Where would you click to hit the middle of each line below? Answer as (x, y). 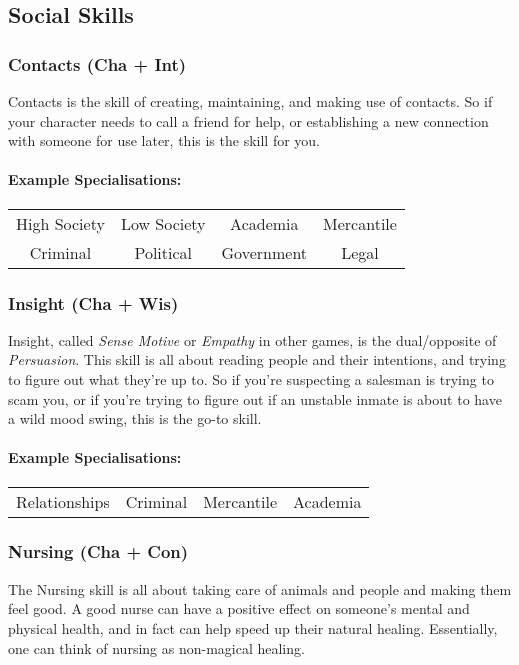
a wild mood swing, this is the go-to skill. (135, 418)
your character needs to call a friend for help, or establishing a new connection (248, 120)
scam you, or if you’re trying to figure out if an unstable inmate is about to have (255, 398)
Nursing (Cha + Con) (98, 551)
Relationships (63, 501)
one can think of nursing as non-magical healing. (156, 647)
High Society (60, 223)
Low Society (163, 223)
